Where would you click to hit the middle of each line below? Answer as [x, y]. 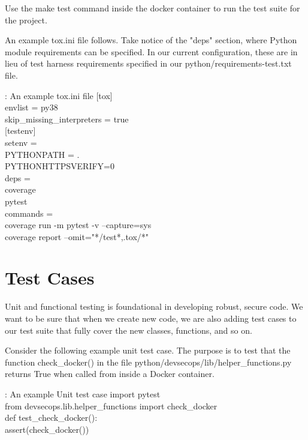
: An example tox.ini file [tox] [59, 95]
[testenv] [20, 131]
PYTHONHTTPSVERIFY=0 [60, 166]
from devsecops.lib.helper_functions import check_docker [111, 405]
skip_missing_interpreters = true [67, 119]
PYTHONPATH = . [42, 154]
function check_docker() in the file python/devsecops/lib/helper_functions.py [148, 362]
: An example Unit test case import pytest [83, 393]
